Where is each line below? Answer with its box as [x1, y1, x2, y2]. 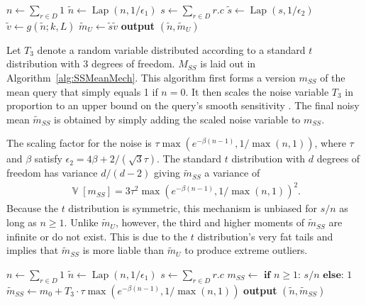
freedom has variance [6, 165, 98, 180]
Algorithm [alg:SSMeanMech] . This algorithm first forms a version [6, 70, 296, 84]
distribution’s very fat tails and [197, 228, 333, 243]
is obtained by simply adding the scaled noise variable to [54, 111, 301, 126]
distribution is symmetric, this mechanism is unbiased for [68, 201, 318, 216]
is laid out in [200, 56, 256, 71]
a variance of [204, 165, 260, 180]
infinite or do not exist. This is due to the [6, 228, 187, 243]
